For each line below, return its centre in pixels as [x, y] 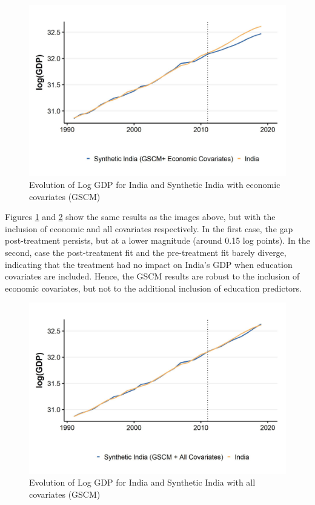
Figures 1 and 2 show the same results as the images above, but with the [140, 217]
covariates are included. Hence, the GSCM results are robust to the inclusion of [152, 276]
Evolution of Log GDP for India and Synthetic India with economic [155, 184]
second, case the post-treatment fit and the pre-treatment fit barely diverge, [146, 252]
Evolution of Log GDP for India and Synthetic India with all [142, 482]
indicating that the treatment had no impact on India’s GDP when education [149, 264]
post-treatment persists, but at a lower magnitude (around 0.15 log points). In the [157, 240]
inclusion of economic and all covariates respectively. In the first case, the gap [149, 228]
